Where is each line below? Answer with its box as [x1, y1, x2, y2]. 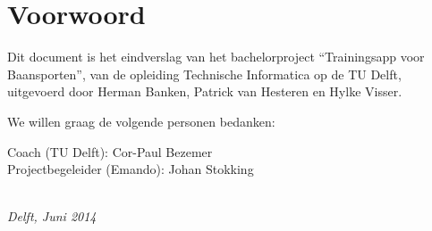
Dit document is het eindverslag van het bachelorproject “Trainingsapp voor [7, 47, 425, 66]
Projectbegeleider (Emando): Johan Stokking [7, 160, 254, 178]
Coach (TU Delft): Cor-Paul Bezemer [7, 142, 213, 161]
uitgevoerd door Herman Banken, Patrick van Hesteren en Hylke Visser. [7, 82, 402, 101]
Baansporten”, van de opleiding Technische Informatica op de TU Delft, [7, 64, 402, 83]
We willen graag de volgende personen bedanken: [7, 111, 275, 130]
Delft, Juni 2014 [7, 207, 97, 226]
